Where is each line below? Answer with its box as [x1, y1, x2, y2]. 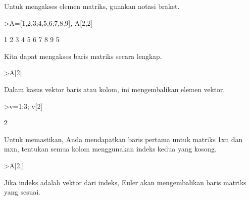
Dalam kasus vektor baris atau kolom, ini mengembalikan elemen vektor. [4, 84, 225, 94]
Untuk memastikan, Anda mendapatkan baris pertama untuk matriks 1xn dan [4, 134, 243, 144]
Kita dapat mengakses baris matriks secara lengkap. [4, 50, 162, 61]
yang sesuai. [4, 187, 41, 197]
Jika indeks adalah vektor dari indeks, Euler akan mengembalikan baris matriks [4, 177, 247, 187]
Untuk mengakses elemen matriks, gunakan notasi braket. [4, 1, 180, 11]
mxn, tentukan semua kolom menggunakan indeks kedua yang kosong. [4, 144, 217, 154]
